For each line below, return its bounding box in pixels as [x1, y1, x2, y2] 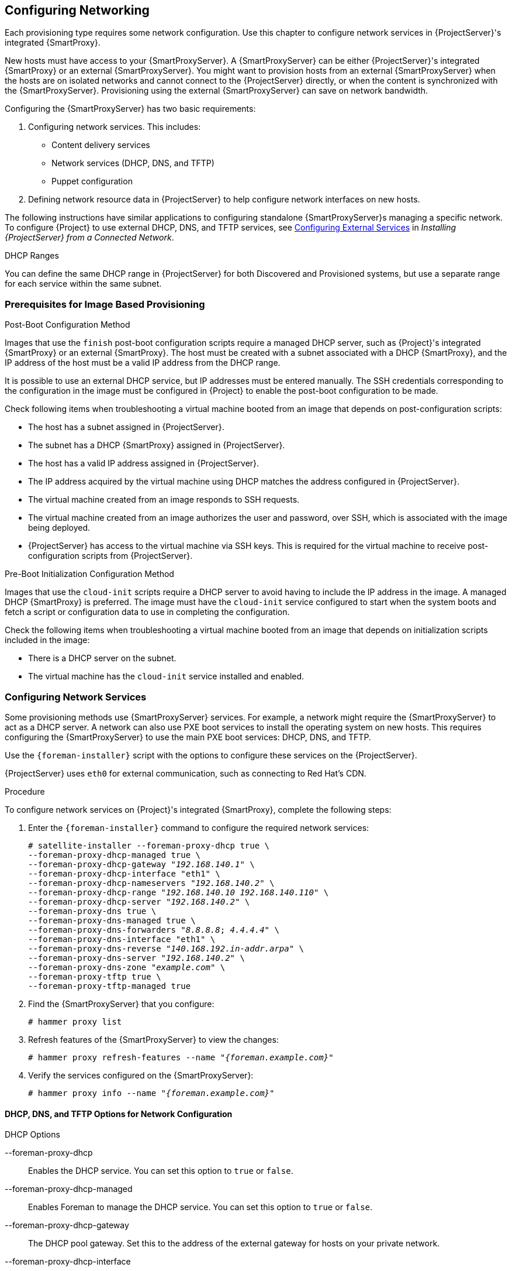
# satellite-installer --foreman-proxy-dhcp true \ [28, 840, 270, 850]
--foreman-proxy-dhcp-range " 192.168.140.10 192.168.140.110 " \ [28, 887, 329, 897]
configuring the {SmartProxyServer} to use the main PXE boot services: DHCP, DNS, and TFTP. [5, 731, 371, 742]
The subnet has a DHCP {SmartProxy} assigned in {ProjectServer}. [28, 440, 285, 451]
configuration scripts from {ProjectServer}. [28, 551, 193, 561]
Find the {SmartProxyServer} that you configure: [28, 998, 215, 1009]
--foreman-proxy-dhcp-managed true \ [28, 850, 201, 860]
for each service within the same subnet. [5, 279, 162, 289]
